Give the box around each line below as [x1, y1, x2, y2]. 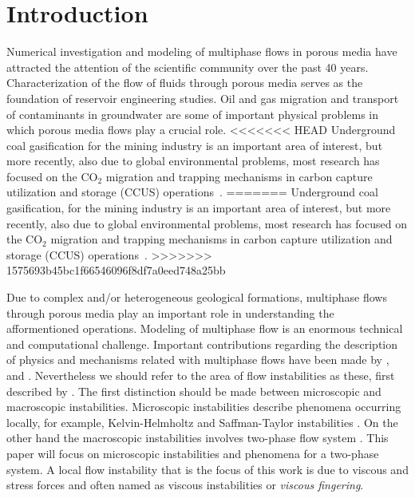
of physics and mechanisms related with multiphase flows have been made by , [6, 351, 389, 368]
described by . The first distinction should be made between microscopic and [6, 382, 381, 399]
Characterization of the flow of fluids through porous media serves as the [6, 74, 363, 91]
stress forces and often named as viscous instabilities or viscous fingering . [6, 476, 364, 493]
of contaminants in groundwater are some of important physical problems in [6, 105, 379, 122]
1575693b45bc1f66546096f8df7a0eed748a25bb [6, 262, 226, 279]
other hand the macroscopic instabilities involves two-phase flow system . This [6, 429, 389, 446]
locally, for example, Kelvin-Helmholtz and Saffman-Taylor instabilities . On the [6, 413, 398, 430]
